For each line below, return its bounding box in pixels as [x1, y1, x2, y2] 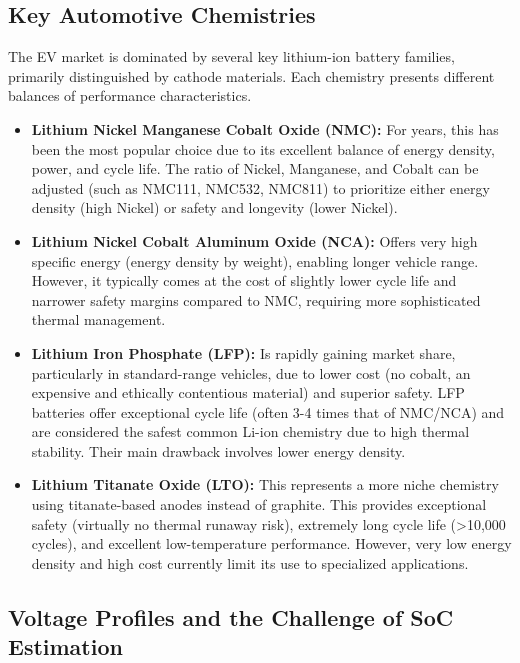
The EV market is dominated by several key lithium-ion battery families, [8, 46, 455, 67]
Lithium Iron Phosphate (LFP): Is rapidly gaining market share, [31, 342, 456, 363]
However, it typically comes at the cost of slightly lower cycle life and [31, 270, 457, 291]
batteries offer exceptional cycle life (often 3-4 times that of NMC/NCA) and [31, 401, 505, 422]
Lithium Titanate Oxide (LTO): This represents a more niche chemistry [31, 474, 499, 495]
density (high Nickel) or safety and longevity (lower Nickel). [31, 197, 398, 218]
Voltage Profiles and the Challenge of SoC [8, 601, 454, 632]
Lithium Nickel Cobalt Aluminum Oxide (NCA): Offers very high [31, 230, 478, 251]
